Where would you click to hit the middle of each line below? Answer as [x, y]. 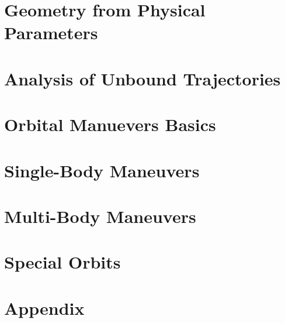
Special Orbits [62, 262]
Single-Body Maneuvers [102, 170]
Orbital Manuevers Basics [110, 124]
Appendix [44, 307]
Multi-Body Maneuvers [100, 216]
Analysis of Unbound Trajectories [142, 78]
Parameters [51, 32]
